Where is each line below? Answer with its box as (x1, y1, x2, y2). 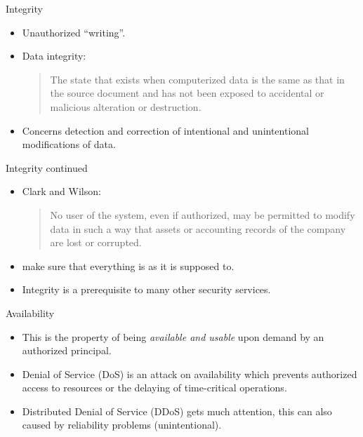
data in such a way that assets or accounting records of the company (50, 221, 346, 236)
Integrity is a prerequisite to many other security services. (22, 282, 271, 297)
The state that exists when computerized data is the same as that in (50, 72, 345, 86)
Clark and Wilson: (22, 184, 101, 199)
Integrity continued (6, 160, 88, 175)
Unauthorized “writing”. (22, 25, 126, 39)
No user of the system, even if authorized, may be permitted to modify (50, 207, 355, 222)
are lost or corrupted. (50, 235, 142, 250)
